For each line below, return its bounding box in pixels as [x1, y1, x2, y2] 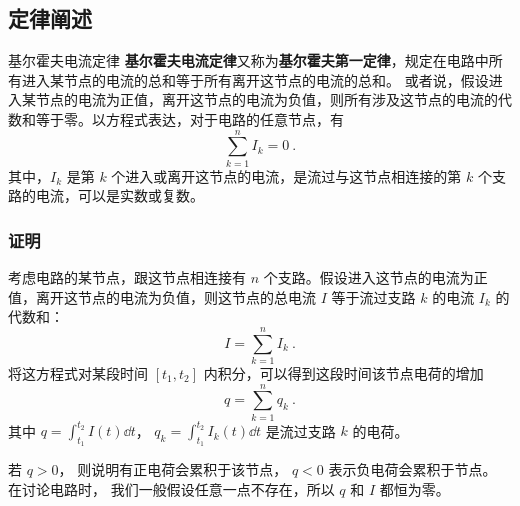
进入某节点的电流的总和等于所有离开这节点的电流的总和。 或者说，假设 [21, 69, 489, 90]
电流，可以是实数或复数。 [35, 185, 204, 206]
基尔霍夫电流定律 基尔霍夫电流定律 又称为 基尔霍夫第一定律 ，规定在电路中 [8, 50, 489, 71]
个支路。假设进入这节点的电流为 [263, 267, 474, 288]
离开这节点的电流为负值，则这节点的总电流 [35, 286, 316, 307]
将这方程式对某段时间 [8, 363, 148, 384]
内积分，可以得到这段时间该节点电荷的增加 [203, 363, 484, 384]
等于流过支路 [331, 286, 416, 307]
